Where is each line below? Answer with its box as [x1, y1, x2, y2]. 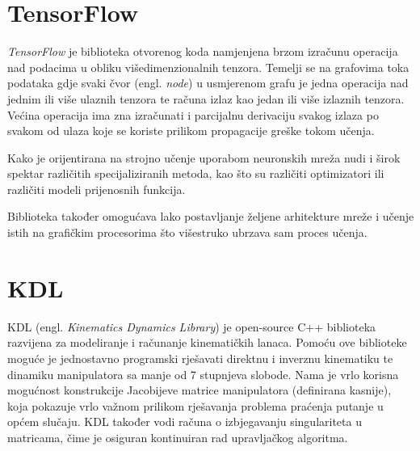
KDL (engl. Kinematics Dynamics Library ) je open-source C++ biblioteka [7, 318, 376, 335]
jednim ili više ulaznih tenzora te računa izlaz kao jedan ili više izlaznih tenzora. [7, 90, 405, 107]
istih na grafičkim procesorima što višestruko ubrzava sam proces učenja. [7, 224, 367, 241]
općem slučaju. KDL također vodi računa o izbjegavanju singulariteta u [7, 413, 362, 430]
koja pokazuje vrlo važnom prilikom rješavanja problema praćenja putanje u [7, 397, 384, 414]
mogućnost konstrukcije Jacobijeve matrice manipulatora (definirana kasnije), [7, 381, 392, 398]
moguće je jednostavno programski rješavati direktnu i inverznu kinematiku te [7, 349, 393, 366]
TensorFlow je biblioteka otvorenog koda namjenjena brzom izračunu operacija [7, 43, 398, 60]
